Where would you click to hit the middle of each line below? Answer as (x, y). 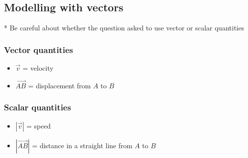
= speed (39, 125)
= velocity (38, 68)
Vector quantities (38, 49)
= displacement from (60, 85)
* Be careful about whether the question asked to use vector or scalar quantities (124, 28)
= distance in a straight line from (82, 145)
